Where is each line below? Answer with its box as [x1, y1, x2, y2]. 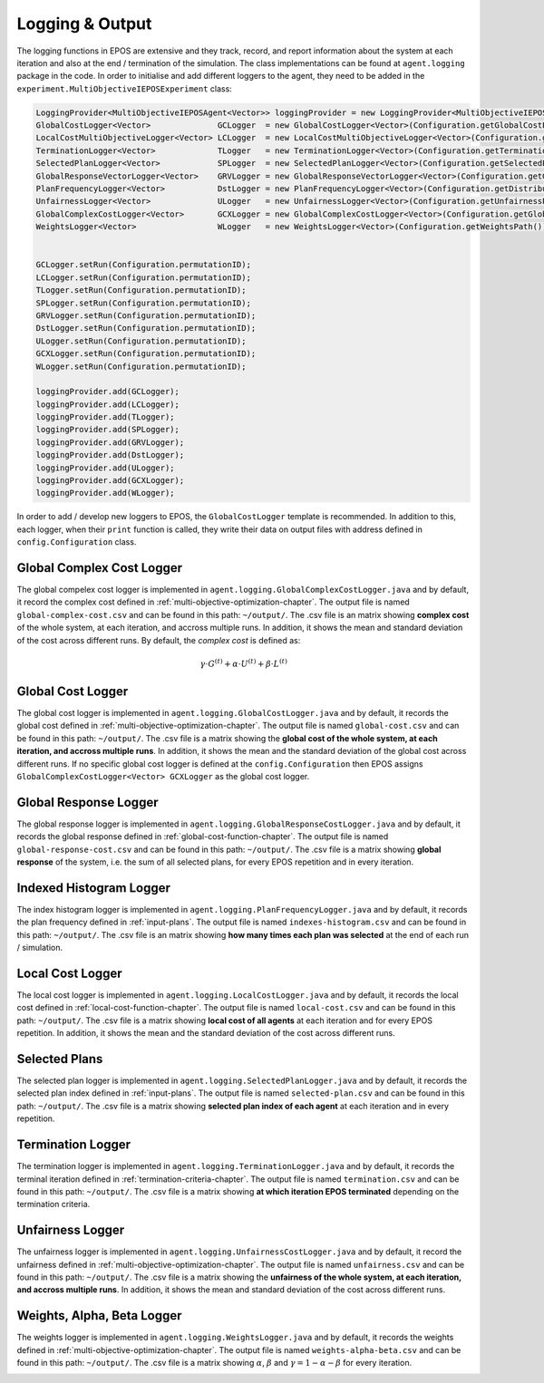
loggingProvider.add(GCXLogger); [35, 476, 185, 486]
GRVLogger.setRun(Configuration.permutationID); [35, 310, 257, 321]
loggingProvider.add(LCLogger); [35, 399, 180, 410]
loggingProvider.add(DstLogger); [35, 450, 185, 460]
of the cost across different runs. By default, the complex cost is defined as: [16, 634, 301, 645]
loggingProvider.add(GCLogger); [35, 386, 180, 397]
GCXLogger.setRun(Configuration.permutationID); [35, 349, 257, 359]
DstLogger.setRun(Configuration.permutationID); [35, 323, 257, 334]
